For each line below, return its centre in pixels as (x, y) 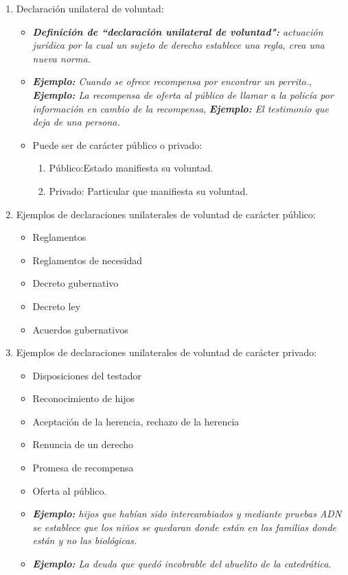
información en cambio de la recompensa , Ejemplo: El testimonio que (181, 108)
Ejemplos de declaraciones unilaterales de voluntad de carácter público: (166, 214)
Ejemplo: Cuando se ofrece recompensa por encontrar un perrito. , (172, 81)
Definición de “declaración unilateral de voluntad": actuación (178, 31)
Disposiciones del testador (87, 375)
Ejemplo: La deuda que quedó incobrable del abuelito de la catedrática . (182, 564)
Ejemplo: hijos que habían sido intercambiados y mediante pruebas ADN (187, 514)
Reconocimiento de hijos (84, 398)
